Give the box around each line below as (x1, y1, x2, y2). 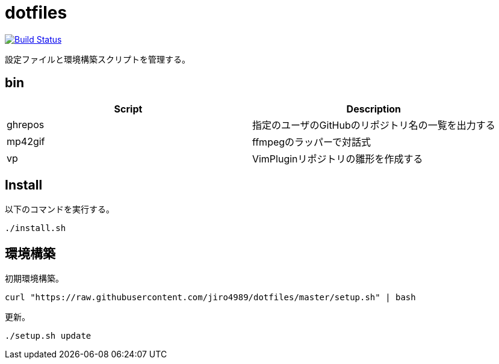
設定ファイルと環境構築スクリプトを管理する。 (5, 54, 190, 64)
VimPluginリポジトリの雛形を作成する (252, 152, 423, 165)
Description (346, 102, 401, 115)
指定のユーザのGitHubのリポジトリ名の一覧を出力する (252, 119, 495, 131)
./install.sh (5, 223, 66, 233)
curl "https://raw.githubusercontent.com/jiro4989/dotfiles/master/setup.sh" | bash (5, 292, 416, 303)
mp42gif (7, 135, 45, 147)
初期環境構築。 (5, 273, 64, 284)
